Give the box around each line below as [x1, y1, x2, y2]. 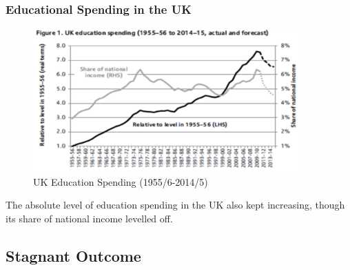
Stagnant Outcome [6, 244, 141, 266]
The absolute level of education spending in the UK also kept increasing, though [6, 197, 345, 212]
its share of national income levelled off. [6, 211, 173, 225]
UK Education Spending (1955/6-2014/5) [33, 174, 208, 189]
